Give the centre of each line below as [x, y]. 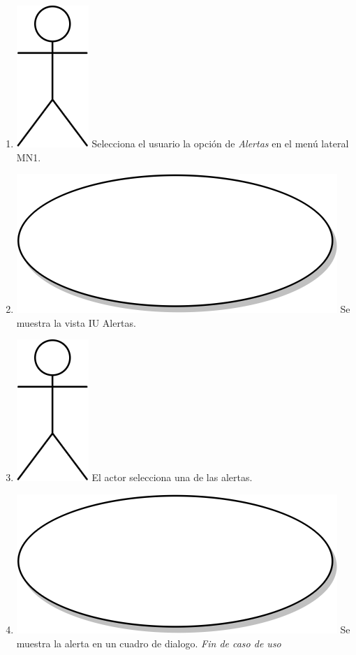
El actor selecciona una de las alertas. [172, 477]
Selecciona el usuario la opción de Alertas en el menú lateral [220, 143]
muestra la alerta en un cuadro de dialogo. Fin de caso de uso [149, 643]
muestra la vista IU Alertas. [76, 322]
